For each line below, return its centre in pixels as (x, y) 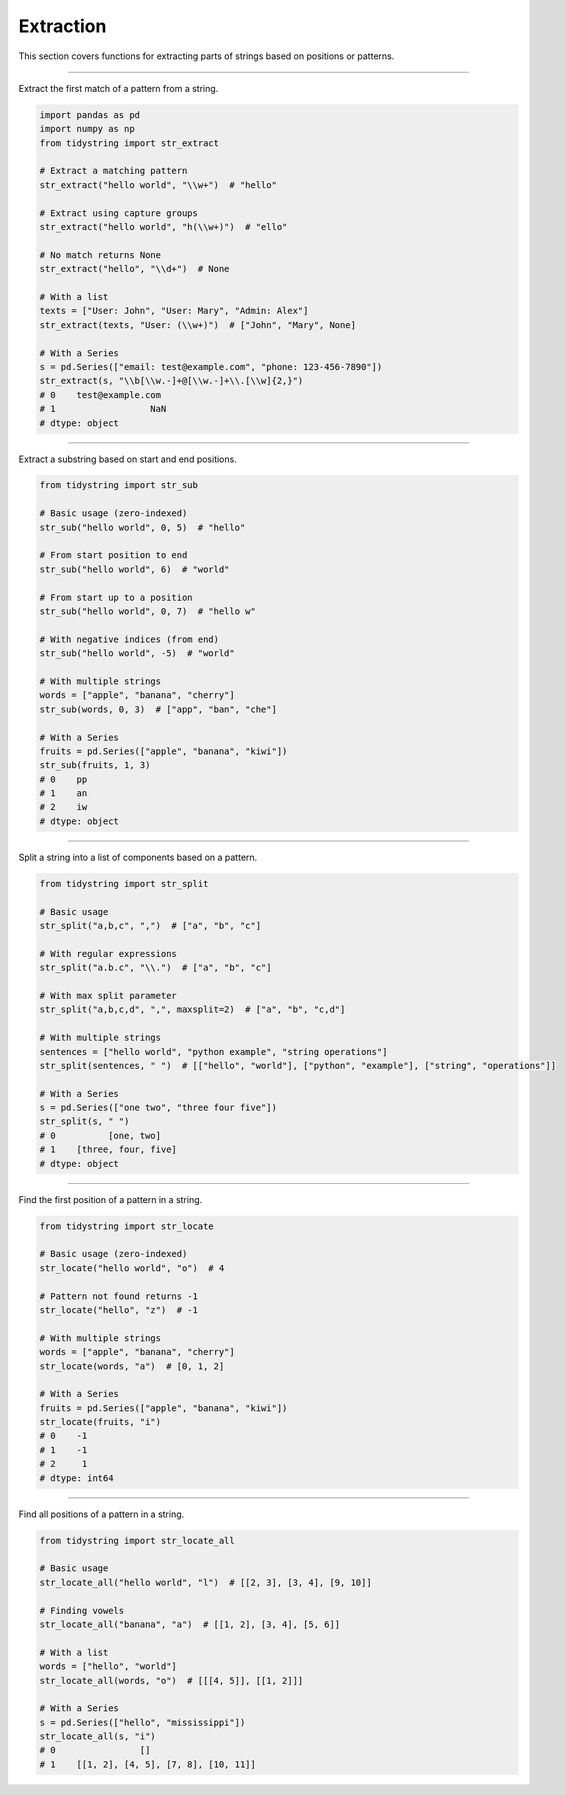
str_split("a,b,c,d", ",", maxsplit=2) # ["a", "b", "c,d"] (192, 1009)
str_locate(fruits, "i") (100, 1422)
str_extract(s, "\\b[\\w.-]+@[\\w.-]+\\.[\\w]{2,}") (171, 381)
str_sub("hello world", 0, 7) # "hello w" (148, 611)
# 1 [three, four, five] (108, 1149)
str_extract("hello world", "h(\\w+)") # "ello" (163, 227)
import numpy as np (87, 129)
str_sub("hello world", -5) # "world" (137, 653)
